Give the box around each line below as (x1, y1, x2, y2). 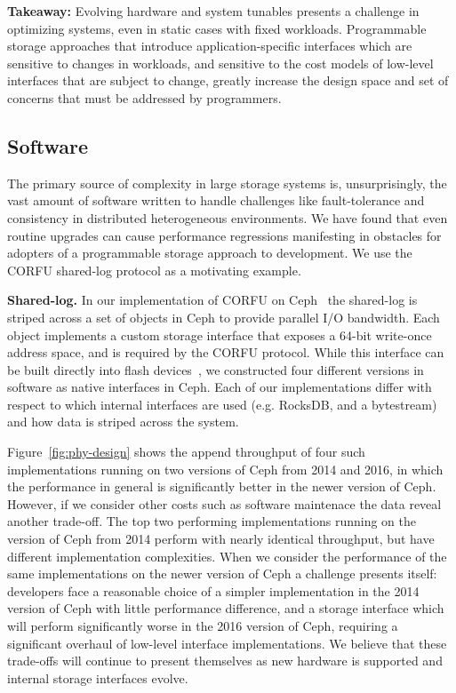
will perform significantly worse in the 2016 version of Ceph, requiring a (7, 617, 398, 635)
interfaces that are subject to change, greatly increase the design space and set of (7, 71, 449, 90)
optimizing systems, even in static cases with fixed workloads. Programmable (7, 19, 427, 37)
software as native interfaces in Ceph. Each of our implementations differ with (7, 378, 432, 396)
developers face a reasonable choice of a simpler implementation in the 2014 (7, 581, 420, 600)
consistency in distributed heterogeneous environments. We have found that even (7, 208, 448, 227)
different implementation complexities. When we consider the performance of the (7, 546, 447, 565)
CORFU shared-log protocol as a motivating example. (7, 260, 301, 279)
